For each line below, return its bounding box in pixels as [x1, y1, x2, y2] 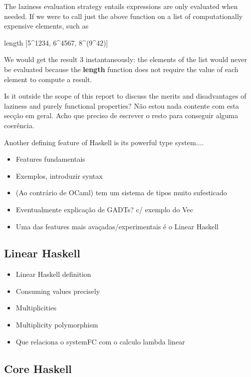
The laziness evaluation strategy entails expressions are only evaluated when [4, 1, 238, 11]
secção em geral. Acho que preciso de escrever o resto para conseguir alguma [4, 110, 238, 121]
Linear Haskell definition [16, 269, 91, 279]
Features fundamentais [16, 154, 85, 164]
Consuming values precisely [16, 285, 100, 296]
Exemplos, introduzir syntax [16, 170, 103, 181]
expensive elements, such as [4, 21, 89, 31]
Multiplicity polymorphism [16, 319, 98, 330]
